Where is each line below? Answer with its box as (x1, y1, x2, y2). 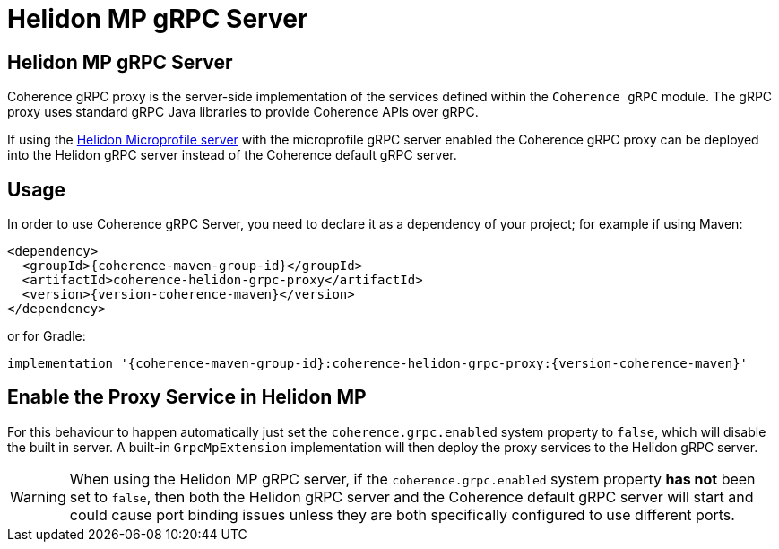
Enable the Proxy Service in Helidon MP (7, 386, 367, 409)
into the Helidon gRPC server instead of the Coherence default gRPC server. (7, 147, 457, 163)
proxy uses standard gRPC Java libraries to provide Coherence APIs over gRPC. (7, 104, 479, 120)
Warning (10, 487, 66, 506)
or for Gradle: (7, 328, 86, 344)
